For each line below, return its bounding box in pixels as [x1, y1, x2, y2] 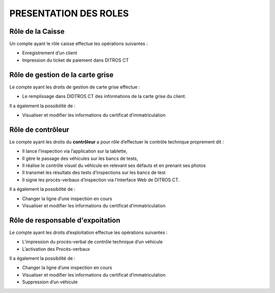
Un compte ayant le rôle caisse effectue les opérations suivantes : [9, 41, 148, 47]
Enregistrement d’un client [22, 50, 77, 56]
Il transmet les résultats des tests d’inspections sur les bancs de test [22, 169, 166, 176]
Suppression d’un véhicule [22, 279, 78, 285]
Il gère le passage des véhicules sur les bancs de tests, [22, 155, 139, 161]
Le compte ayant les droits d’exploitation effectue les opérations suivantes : [9, 229, 168, 235]
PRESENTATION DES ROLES [9, 8, 129, 19]
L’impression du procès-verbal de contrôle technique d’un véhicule [22, 239, 163, 245]
